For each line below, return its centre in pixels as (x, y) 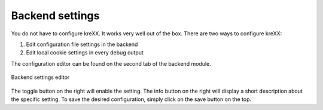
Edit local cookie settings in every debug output (85, 53)
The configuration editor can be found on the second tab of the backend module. (111, 63)
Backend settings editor (40, 77)
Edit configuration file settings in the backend (82, 44)
